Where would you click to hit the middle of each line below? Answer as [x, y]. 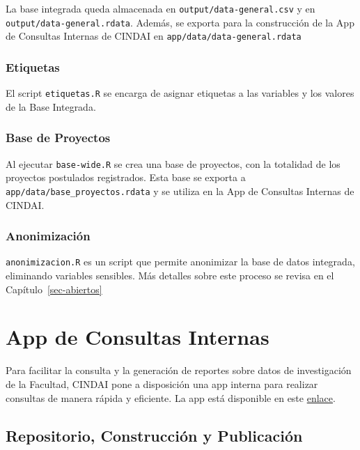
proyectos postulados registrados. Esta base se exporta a [126, 177]
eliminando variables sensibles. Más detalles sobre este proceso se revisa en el [170, 276]
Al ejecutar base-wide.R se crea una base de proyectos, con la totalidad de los [173, 163]
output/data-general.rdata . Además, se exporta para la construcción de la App [180, 22]
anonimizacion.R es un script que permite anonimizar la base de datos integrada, [180, 262]
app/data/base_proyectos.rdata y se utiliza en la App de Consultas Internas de [180, 191]
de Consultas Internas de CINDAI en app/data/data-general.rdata [154, 36]
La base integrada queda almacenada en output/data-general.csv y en [161, 8]
